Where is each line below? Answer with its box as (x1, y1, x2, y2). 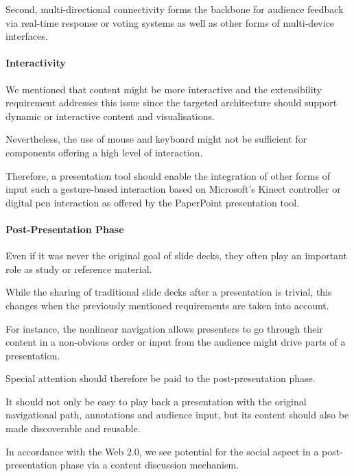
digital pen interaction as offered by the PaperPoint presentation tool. (5, 195, 300, 209)
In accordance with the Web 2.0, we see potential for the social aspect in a (5, 444, 319, 458)
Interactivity (5, 56, 66, 70)
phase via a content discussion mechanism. (60, 457, 239, 472)
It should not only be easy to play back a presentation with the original (5, 394, 307, 408)
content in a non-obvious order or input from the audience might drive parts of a (5, 335, 346, 349)
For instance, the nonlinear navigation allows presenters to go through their (5, 321, 323, 335)
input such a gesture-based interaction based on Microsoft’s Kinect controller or (5, 182, 341, 196)
